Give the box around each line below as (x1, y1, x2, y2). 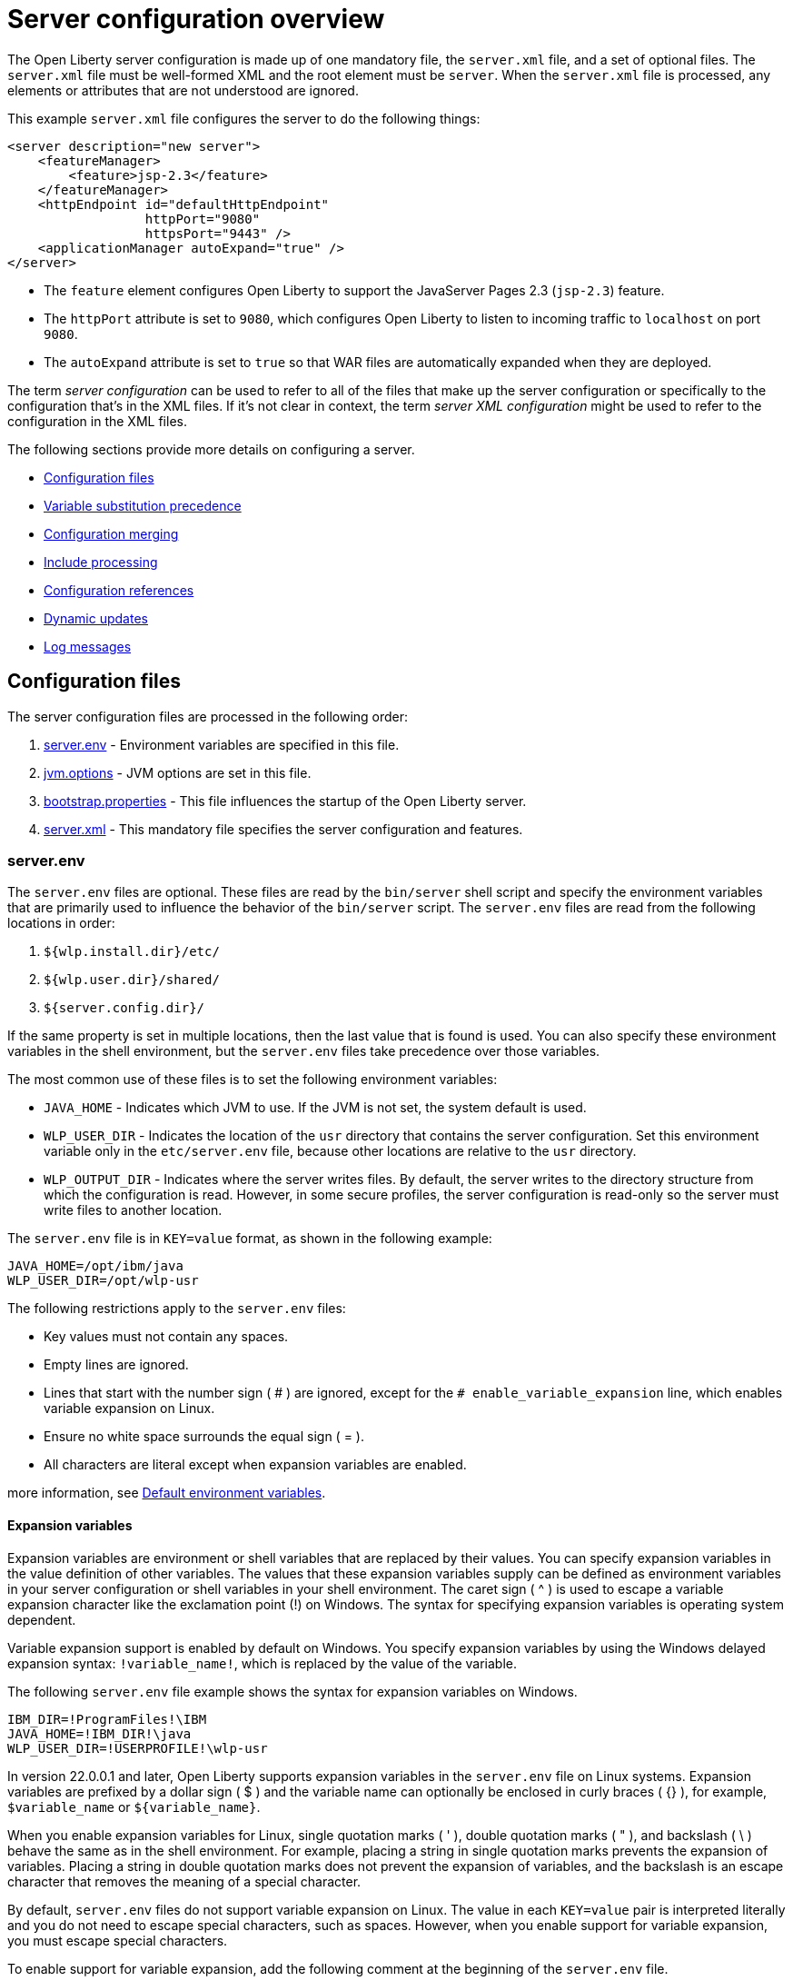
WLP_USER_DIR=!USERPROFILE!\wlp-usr (7, 1740, 268, 1756)
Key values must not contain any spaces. (44, 1329, 289, 1345)
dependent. (7, 1611, 76, 1628)
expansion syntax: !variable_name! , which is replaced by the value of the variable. (7, 1655, 517, 1671)
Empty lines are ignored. (44, 1357, 189, 1373)
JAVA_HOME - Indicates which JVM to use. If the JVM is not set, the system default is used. (44, 1100, 587, 1116)
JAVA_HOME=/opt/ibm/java (7, 1259, 183, 1274)
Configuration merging (44, 525, 179, 542)
